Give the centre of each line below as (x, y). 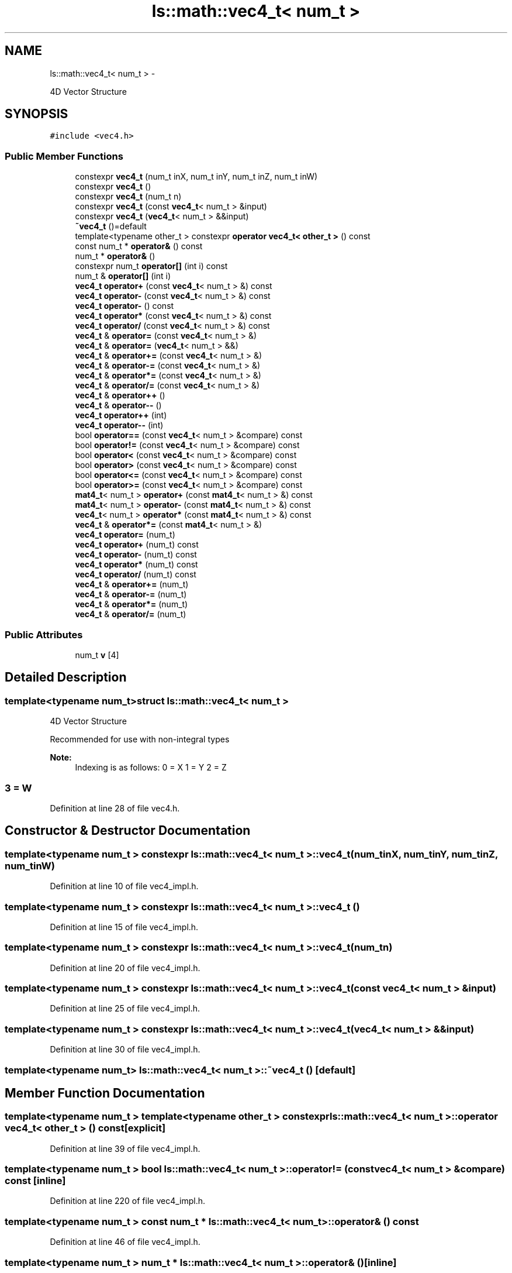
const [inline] (35, 1181)
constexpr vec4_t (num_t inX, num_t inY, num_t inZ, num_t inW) (196, 177)
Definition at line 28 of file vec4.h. (115, 808)
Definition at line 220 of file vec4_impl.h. (128, 1201)
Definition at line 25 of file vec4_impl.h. (125, 1009)
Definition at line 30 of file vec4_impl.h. (125, 1050)
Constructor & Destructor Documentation (128, 831)
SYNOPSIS (37, 114)
